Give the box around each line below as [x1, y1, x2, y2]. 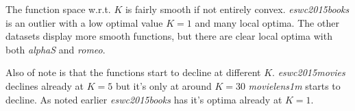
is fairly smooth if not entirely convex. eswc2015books [125, 2, 350, 16]
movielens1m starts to [248, 78, 341, 92]
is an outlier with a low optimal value [5, 15, 163, 29]
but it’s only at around [115, 78, 212, 92]
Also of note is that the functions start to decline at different [5, 65, 261, 79]
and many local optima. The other [195, 15, 339, 29]
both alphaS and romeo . [5, 42, 106, 56]
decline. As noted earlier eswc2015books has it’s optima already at [5, 92, 282, 106]
